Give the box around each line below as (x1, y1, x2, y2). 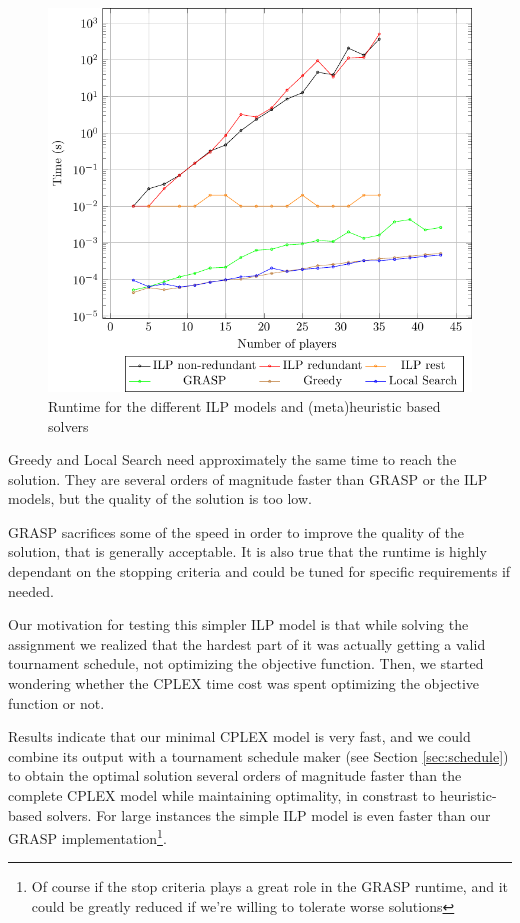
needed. (8, 580, 54, 601)
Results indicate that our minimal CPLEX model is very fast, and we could (8, 726, 471, 747)
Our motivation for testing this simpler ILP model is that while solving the (8, 614, 469, 635)
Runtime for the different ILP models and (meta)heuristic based (48, 395, 441, 416)
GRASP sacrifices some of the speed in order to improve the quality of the (8, 521, 464, 542)
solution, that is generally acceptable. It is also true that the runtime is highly (8, 541, 487, 562)
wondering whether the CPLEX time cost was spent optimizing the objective (8, 673, 480, 694)
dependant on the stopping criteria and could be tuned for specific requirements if (8, 561, 511, 582)
